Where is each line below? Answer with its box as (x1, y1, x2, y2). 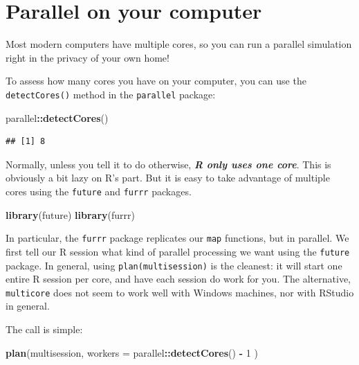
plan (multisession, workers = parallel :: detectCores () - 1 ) (6, 345, 258, 359)
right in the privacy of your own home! (6, 50, 169, 64)
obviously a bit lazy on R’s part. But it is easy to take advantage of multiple (6, 170, 330, 185)
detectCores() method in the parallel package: (6, 87, 216, 101)
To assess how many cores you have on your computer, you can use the (6, 73, 306, 88)
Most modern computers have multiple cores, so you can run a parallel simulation (6, 37, 352, 51)
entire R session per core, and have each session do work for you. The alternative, (6, 271, 351, 286)
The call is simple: (6, 322, 83, 336)
